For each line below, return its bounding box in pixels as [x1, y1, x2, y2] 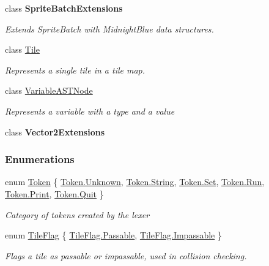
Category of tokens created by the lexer [5, 208, 150, 221]
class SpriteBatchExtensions [5, 2, 123, 14]
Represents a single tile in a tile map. [5, 63, 146, 76]
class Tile [5, 43, 40, 56]
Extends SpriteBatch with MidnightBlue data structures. [5, 22, 214, 35]
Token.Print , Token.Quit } [5, 187, 104, 200]
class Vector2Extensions [5, 125, 105, 138]
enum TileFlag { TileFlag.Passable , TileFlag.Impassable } [5, 229, 223, 241]
